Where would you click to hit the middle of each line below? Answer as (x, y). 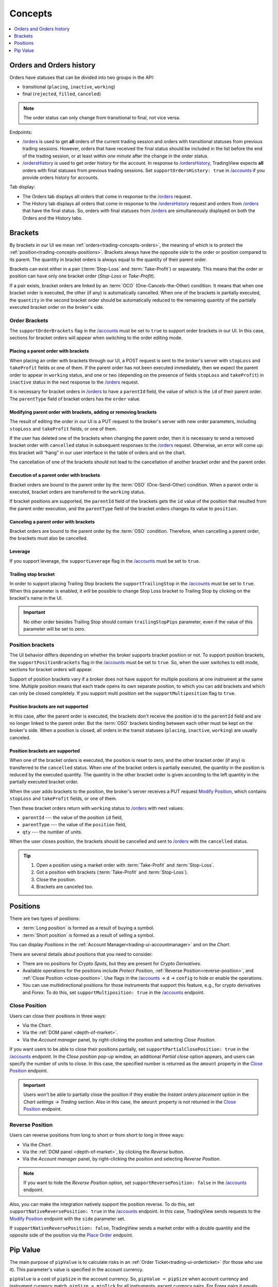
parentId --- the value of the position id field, (73, 817)
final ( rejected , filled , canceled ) (62, 94)
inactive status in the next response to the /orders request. (74, 382)
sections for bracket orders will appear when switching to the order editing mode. (96, 338)
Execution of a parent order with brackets (55, 475)
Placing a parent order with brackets (49, 351)
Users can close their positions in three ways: (58, 1016)
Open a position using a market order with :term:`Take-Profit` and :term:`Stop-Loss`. (125, 865)
